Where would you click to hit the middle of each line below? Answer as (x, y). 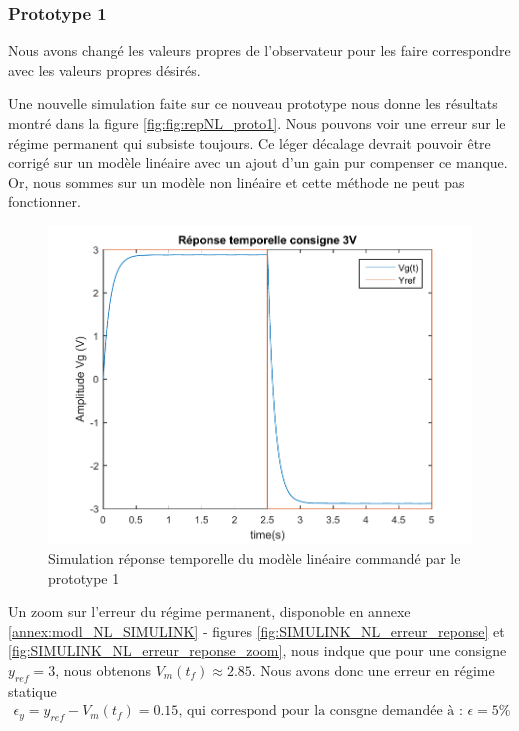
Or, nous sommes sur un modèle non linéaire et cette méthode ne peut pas (236, 181)
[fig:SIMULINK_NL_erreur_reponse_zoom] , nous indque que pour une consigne (257, 650)
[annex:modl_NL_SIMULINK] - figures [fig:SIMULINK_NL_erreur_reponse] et (256, 630)
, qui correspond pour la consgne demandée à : (320, 711)
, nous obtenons (103, 669)
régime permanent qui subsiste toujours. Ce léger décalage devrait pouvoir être (249, 142)
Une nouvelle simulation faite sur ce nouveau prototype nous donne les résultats (253, 103)
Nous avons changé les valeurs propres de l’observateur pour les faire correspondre (259, 50)
